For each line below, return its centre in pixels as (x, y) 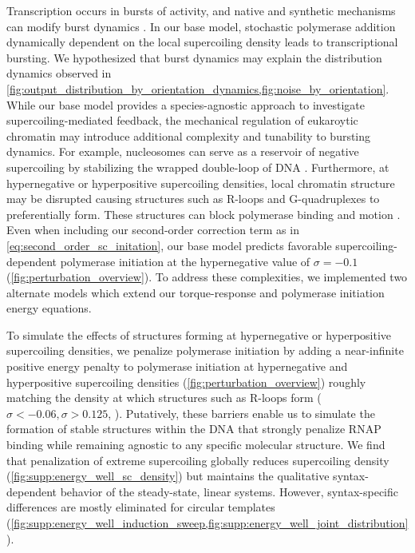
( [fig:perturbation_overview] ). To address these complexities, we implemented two (207, 277)
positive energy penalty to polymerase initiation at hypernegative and (177, 366)
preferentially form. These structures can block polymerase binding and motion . (204, 214)
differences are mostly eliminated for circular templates (141, 507)
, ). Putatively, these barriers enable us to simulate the (241, 413)
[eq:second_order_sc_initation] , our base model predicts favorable (169, 245)
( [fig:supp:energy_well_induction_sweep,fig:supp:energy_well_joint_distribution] (207, 523)
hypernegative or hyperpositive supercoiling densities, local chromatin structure (201, 183)
